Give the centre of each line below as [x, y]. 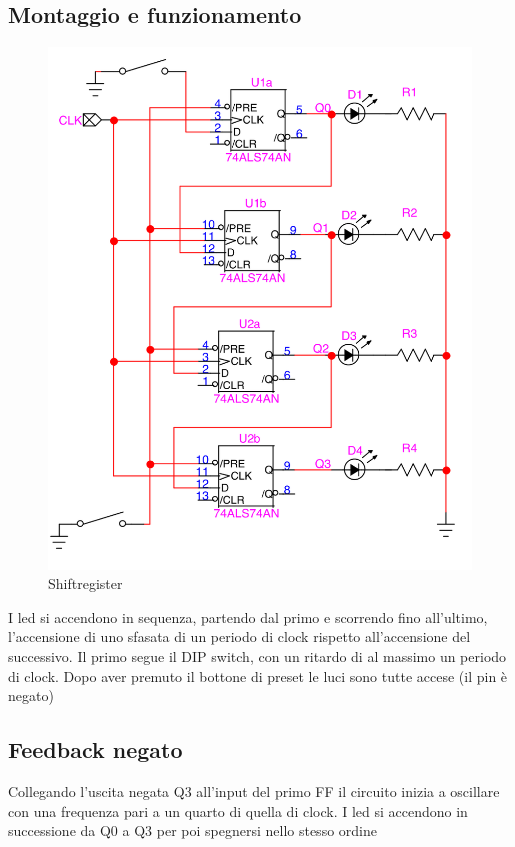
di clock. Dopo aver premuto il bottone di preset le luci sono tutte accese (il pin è [258, 675]
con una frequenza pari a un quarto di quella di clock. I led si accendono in [238, 810]
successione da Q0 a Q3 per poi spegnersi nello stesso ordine [192, 830]
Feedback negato [95, 749]
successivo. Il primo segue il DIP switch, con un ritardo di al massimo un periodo [257, 656]
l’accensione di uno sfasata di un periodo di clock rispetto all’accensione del [239, 636]
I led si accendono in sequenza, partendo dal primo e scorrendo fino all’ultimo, [248, 616]
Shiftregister [85, 583]
